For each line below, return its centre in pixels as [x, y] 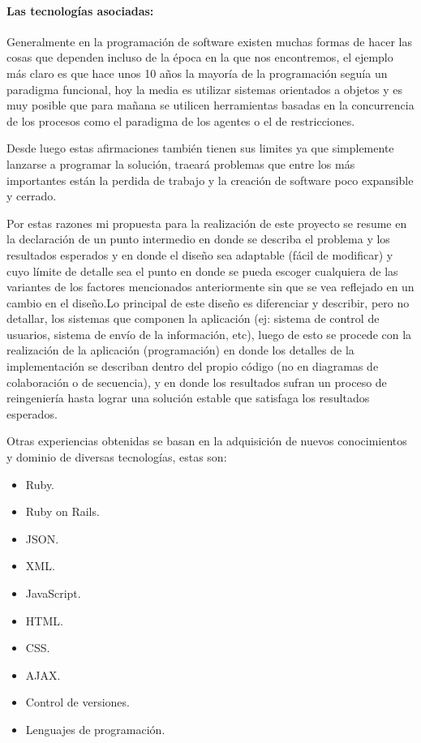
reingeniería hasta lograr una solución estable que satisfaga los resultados [188, 398]
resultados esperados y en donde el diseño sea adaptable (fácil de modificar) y [200, 254]
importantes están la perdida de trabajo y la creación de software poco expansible [210, 180]
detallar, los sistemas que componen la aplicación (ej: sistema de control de [193, 318]
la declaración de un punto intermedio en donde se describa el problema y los [198, 239]
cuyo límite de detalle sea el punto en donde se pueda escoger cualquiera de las [202, 271]
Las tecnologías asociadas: [80, 10]
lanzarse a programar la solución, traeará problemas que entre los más [181, 163]
